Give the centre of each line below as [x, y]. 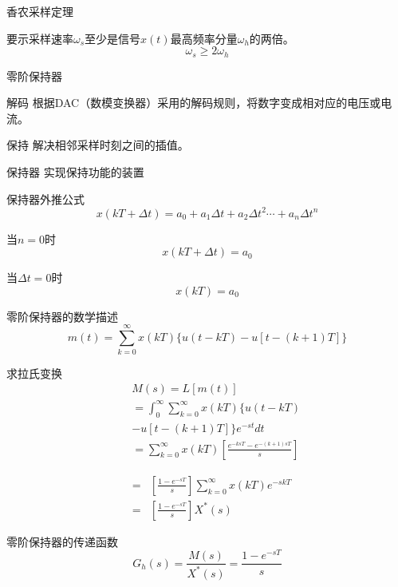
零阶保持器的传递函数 [62, 541]
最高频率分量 [204, 38]
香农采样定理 [40, 11]
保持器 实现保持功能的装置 [75, 172]
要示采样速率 [40, 38]
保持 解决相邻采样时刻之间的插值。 [98, 145]
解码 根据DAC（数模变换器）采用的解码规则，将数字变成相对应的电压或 [194, 103]
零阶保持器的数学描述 [62, 316]
